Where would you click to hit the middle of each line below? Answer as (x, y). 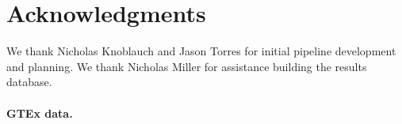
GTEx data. (40, 113)
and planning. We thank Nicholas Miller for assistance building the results (187, 66)
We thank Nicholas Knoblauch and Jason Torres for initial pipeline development (201, 51)
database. (29, 82)
